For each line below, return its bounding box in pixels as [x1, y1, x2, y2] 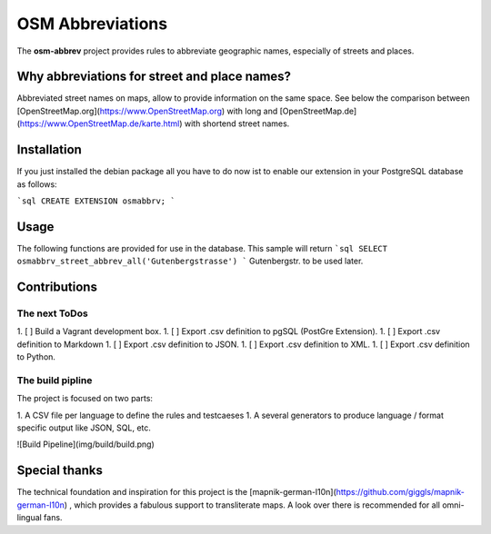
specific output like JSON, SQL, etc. [16, 422, 152, 433]
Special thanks [16, 463, 104, 479]
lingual [16, 512, 43, 523]
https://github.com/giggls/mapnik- [336, 487, 466, 498]
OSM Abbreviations [16, 14, 168, 34]
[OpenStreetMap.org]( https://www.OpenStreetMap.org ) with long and [16, 105, 278, 116]
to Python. [16, 351, 56, 362]
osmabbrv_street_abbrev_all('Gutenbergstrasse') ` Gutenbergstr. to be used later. [16, 255, 364, 267]
